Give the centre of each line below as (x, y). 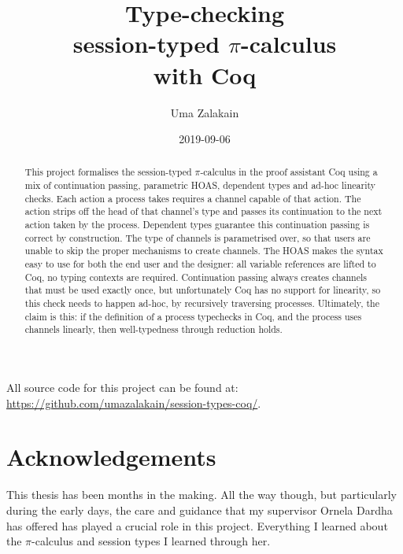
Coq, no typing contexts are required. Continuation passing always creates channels (196, 277)
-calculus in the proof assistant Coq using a (289, 172)
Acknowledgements (111, 457)
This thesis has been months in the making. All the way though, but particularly (201, 495)
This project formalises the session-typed (108, 172)
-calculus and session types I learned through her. (151, 541)
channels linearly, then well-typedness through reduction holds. (153, 329)
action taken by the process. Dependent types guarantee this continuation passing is (197, 225)
